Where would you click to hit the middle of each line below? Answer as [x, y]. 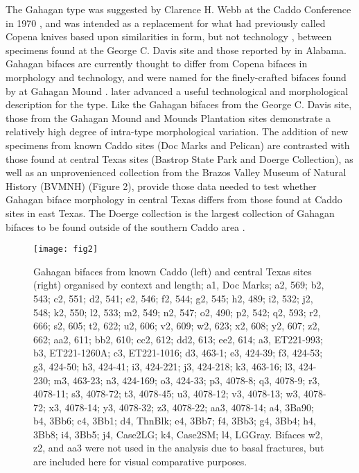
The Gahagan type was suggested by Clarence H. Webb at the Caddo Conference [178, 9]
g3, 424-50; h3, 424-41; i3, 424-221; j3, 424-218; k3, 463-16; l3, [164, 366]
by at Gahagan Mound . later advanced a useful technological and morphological [177, 91]
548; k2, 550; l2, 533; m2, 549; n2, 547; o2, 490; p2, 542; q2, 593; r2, [177, 312]
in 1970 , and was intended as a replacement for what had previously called [166, 23]
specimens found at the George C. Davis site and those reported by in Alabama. [176, 50]
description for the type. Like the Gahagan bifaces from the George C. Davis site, [179, 104]
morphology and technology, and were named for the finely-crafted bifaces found [176, 77]
